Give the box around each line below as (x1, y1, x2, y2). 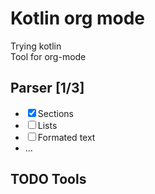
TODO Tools (10, 171, 87, 188)
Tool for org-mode (10, 50, 87, 62)
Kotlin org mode (10, 7, 146, 30)
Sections (37, 107, 74, 119)
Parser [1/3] (10, 80, 85, 97)
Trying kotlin (10, 40, 62, 52)
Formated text (37, 131, 96, 143)
